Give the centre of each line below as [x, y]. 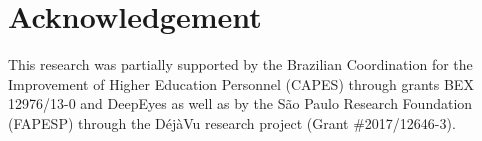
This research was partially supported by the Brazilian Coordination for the [240, 64]
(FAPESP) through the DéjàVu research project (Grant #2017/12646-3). [232, 122]
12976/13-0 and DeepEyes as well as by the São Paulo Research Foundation [240, 103]
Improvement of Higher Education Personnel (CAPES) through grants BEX [241, 83]
